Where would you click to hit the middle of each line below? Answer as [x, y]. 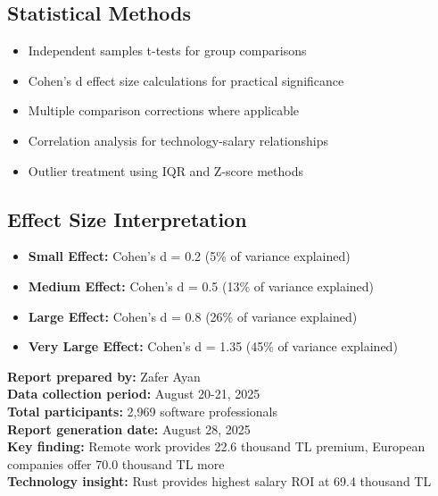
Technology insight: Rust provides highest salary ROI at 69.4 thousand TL [219, 481]
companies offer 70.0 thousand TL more [116, 463]
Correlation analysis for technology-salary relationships [178, 140]
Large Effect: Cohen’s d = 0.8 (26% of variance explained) [193, 316]
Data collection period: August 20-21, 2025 [134, 394]
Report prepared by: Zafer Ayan [104, 376]
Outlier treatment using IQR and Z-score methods [165, 170]
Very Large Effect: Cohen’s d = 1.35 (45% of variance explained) [213, 346]
